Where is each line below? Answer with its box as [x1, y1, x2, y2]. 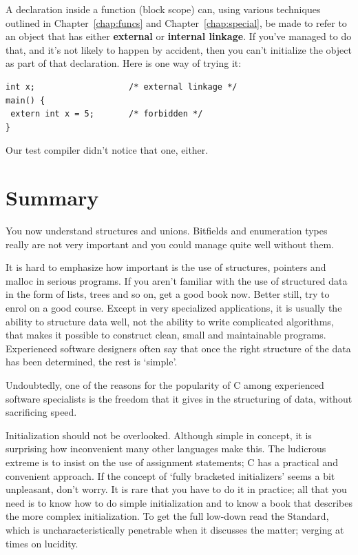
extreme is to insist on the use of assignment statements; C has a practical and [6, 454, 338, 469]
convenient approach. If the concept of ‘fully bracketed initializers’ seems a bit [6, 468, 335, 483]
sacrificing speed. [6, 405, 77, 419]
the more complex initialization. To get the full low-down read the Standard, [6, 509, 329, 523]
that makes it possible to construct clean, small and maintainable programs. [6, 327, 326, 342]
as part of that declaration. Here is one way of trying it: [6, 56, 242, 70]
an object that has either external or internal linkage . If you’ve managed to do [6, 29, 352, 43]
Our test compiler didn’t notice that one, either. [6, 143, 209, 157]
